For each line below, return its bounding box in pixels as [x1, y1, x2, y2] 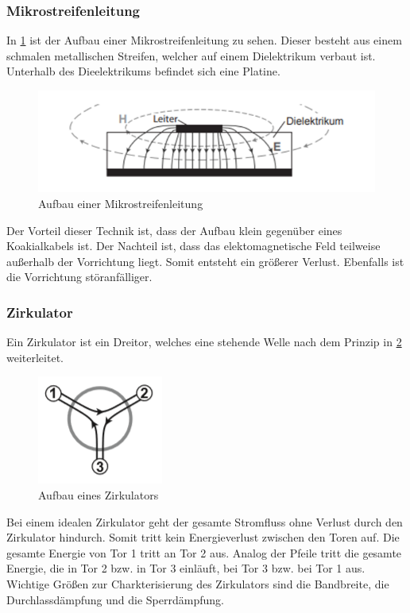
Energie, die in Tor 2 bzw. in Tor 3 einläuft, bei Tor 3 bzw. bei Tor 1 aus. [6, 560, 366, 576]
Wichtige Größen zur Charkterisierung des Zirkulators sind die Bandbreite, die [6, 575, 389, 592]
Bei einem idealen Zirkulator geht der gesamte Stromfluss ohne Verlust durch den [6, 513, 403, 530]
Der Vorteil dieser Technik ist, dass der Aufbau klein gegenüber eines [6, 222, 342, 238]
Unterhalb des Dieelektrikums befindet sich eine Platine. [6, 63, 280, 79]
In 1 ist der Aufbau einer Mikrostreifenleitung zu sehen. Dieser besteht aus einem [6, 32, 402, 48]
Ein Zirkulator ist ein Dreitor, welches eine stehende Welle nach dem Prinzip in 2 [6, 333, 402, 350]
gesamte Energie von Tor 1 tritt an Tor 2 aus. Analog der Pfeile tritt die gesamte [6, 544, 402, 561]
